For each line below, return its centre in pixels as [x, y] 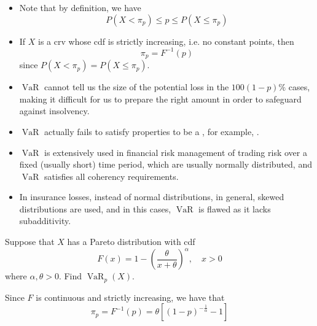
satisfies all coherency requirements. [112, 176]
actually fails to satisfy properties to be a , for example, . [152, 131]
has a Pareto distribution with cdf [131, 242]
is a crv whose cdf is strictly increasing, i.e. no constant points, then [166, 41]
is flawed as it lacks [235, 208]
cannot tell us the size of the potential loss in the [137, 87]
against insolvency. [54, 111]
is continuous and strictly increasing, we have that [130, 297]
